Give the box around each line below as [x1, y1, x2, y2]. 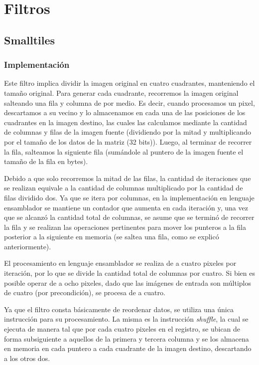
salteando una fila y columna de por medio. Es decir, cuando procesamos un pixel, [4, 97, 255, 108]
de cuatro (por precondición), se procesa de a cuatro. [4, 287, 165, 298]
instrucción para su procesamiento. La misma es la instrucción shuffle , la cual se [4, 314, 249, 324]
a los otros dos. [4, 353, 50, 363]
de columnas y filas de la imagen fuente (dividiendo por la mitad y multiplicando [4, 127, 252, 137]
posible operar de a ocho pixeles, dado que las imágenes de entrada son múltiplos [4, 277, 252, 288]
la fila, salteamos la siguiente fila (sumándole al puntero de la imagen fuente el [4, 146, 244, 157]
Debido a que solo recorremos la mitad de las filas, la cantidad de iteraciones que [4, 173, 251, 183]
